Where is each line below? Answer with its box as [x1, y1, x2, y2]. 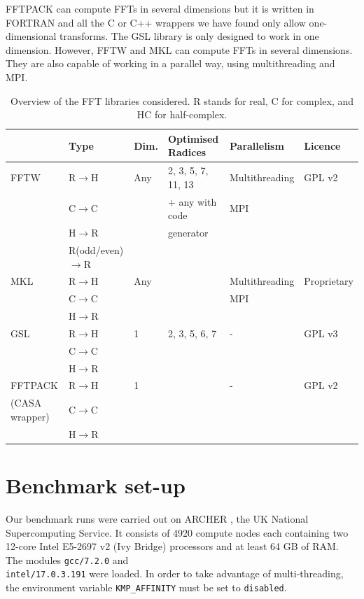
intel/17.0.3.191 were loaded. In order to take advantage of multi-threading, [6, 566, 344, 581]
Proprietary [304, 274, 353, 288]
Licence [304, 138, 341, 153]
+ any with [167, 194, 217, 209]
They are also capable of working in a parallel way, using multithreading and [6, 56, 335, 71]
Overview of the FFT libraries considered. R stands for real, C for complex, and [10, 93, 353, 108]
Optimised [167, 131, 219, 146]
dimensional [6, 29, 57, 43]
